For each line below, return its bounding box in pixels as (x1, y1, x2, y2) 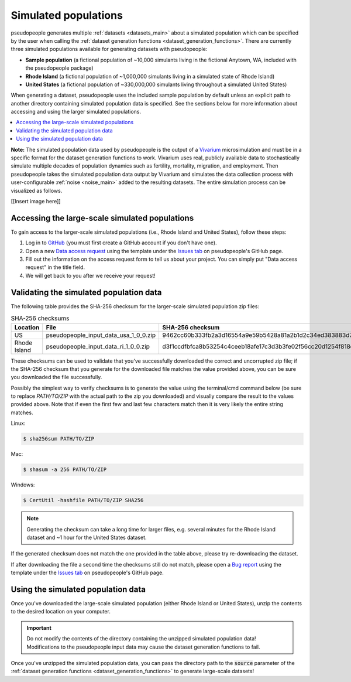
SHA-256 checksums (11, 314, 70, 322)
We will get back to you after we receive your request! (25, 272, 156, 279)
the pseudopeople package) (25, 64, 94, 71)
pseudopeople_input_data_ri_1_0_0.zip (46, 342, 150, 350)
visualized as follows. (11, 187, 63, 194)
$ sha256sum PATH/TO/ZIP (23, 435, 95, 442)
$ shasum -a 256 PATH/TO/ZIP (23, 466, 107, 473)
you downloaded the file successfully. (11, 374, 102, 381)
